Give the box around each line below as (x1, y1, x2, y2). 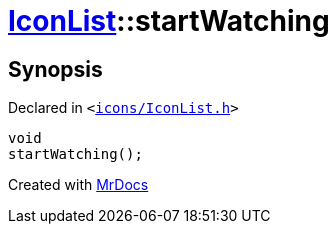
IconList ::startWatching (8, 4, 330, 38)
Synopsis (8, 56, 103, 82)
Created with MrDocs (8, 176, 149, 194)
